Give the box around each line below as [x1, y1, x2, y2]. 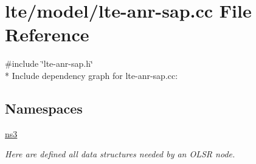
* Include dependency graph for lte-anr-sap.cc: [5, 69, 178, 81]
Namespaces [5, 98, 83, 117]
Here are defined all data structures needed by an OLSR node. [5, 148, 235, 160]
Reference [5, 22, 89, 47]
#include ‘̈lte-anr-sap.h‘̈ [5, 57, 93, 70]
